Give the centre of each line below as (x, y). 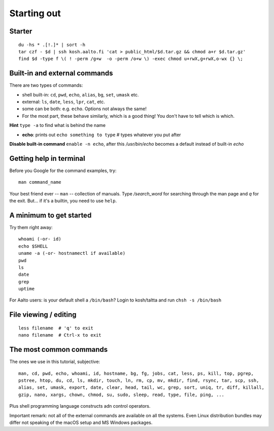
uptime (27, 289)
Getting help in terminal (47, 158)
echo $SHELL (33, 246)
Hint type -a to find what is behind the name (58, 125)
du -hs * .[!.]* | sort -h (52, 45)
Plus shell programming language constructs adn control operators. (80, 406)
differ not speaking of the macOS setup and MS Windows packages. (81, 422)
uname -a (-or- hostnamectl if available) (72, 253)
